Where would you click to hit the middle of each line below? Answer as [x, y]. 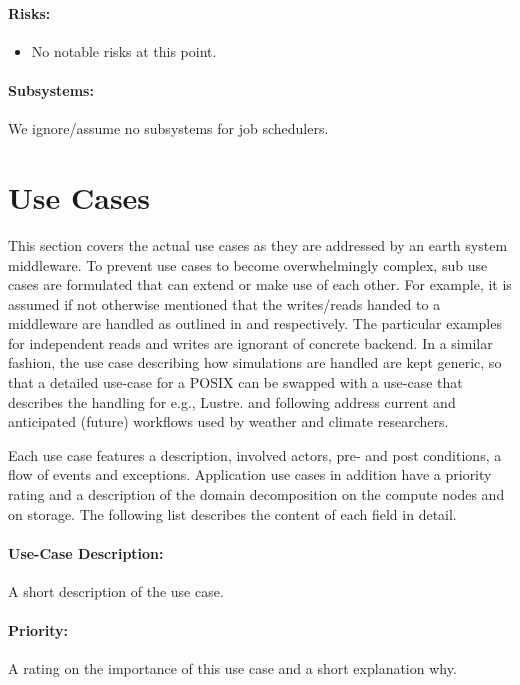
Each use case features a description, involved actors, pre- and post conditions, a [255, 454]
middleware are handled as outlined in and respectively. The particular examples [255, 323]
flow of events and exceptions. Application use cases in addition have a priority [250, 474]
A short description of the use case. [116, 591]
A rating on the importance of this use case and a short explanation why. [232, 668]
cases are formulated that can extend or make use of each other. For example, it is [260, 284]
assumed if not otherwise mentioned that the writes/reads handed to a [224, 303]
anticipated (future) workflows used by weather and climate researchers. [228, 421]
